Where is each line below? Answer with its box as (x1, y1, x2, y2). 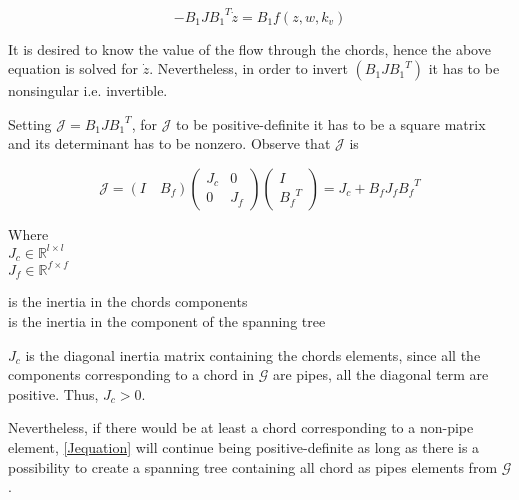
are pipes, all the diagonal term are (272, 364, 489, 385)
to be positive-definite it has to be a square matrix (176, 113, 486, 134)
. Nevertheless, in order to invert (149, 58, 348, 79)
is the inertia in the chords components (8, 291, 248, 312)
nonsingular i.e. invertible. (8, 80, 168, 101)
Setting (8, 113, 52, 134)
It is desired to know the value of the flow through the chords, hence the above (8, 38, 491, 59)
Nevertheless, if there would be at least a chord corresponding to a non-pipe (8, 417, 474, 438)
